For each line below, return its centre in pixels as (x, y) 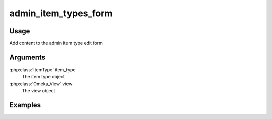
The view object (39, 91)
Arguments (27, 57)
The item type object (44, 77)
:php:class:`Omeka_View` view (41, 84)
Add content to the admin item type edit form (56, 43)
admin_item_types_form (61, 13)
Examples (25, 105)
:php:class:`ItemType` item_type (42, 69)
